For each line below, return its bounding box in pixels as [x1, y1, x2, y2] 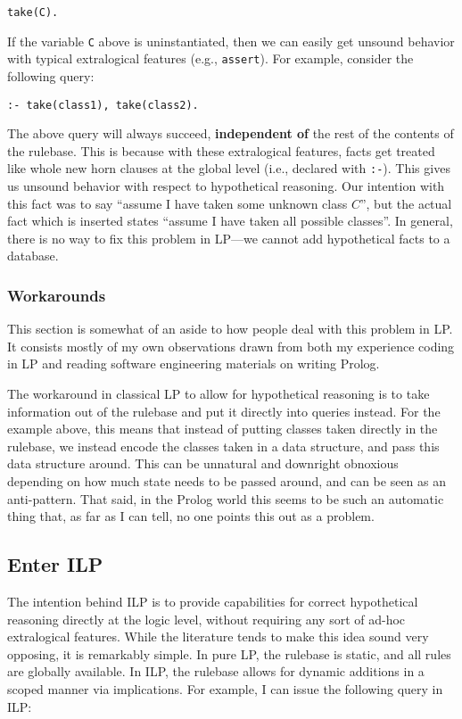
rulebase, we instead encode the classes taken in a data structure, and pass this [7, 436, 440, 455]
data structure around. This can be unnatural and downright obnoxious [7, 454, 399, 473]
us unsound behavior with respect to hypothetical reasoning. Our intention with [7, 177, 445, 195]
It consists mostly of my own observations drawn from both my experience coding [7, 336, 455, 355]
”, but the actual [359, 194, 452, 212]
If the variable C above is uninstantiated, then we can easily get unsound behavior [7, 31, 455, 50]
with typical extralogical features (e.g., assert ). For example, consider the [7, 49, 414, 68]
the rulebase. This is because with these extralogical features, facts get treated [7, 141, 435, 160]
